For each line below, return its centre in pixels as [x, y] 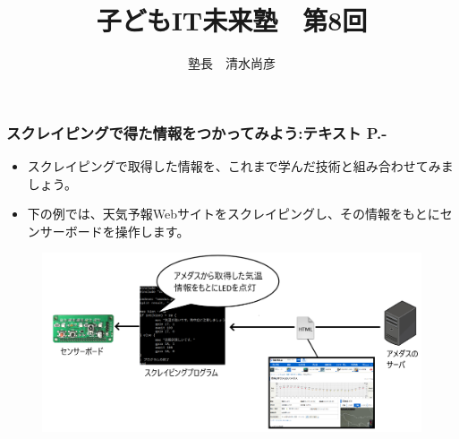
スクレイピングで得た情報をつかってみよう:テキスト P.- [197, 132]
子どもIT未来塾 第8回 [232, 20]
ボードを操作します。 [127, 231]
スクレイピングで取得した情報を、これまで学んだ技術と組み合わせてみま [240, 166]
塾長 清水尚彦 [232, 63]
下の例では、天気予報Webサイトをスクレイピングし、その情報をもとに [234, 214]
